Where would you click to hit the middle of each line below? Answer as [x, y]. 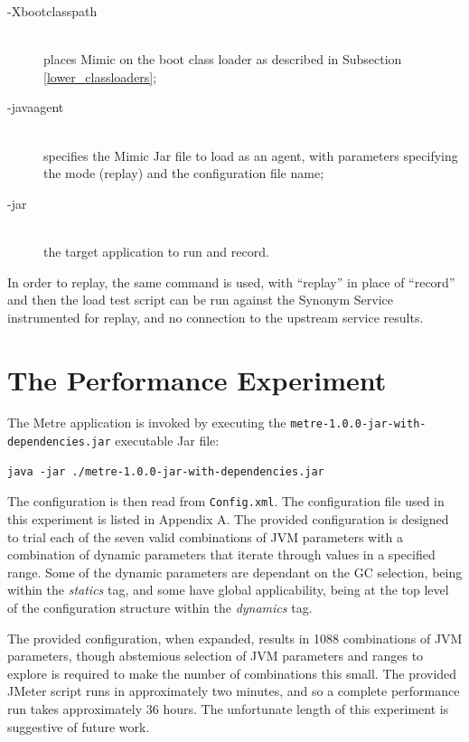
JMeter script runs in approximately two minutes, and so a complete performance [234, 691]
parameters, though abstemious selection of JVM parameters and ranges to [216, 656]
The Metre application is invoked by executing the [147, 423]
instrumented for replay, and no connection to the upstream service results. [216, 317]
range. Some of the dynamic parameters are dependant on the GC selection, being [235, 572]
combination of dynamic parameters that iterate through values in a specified [221, 554]
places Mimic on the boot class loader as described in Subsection [223, 59]
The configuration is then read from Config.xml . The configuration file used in [226, 501]
